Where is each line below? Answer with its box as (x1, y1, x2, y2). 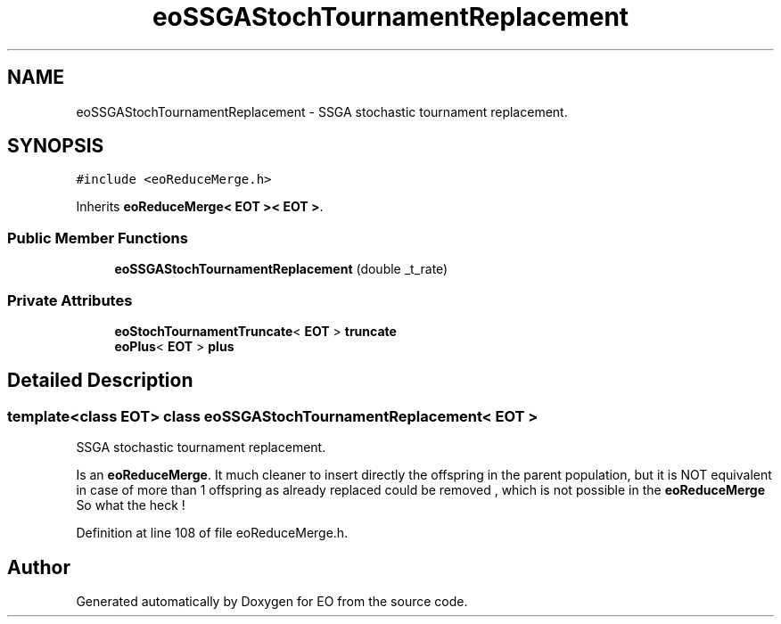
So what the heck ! (76, 497, 185, 513)
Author (7, 555, 70, 579)
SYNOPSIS (7, 135, 104, 158)
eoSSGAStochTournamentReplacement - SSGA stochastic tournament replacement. (76, 103, 568, 119)
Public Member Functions (7, 228, 188, 247)
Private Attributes (7, 291, 133, 309)
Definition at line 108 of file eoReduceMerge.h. (76, 525, 349, 541)
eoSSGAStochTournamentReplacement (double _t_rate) (114, 261, 448, 277)
